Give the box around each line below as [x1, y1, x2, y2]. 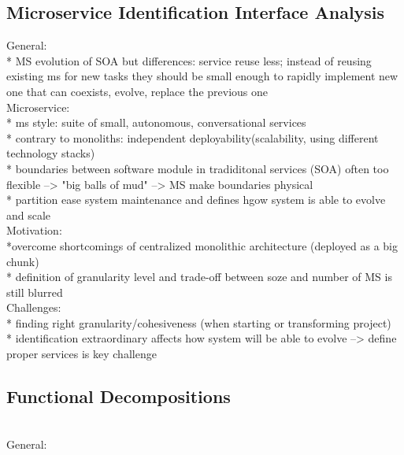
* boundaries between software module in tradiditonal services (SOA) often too [6, 160, 389, 176]
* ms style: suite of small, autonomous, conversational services [6, 114, 306, 131]
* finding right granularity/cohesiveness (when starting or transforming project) [6, 314, 391, 331]
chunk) [6, 253, 39, 269]
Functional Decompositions [6, 384, 231, 409]
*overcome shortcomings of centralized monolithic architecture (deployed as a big [6, 237, 398, 253]
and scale [6, 206, 51, 223]
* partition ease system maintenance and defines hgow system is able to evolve [6, 191, 386, 208]
